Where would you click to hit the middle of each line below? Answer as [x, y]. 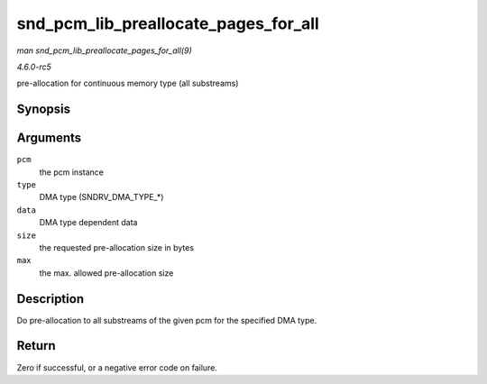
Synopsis [44, 110]
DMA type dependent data [88, 223]
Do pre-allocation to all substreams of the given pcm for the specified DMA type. [167, 320]
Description [51, 299]
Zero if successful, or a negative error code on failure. [117, 367]
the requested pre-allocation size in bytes [116, 247]
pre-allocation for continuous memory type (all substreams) [128, 83]
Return [36, 346]
